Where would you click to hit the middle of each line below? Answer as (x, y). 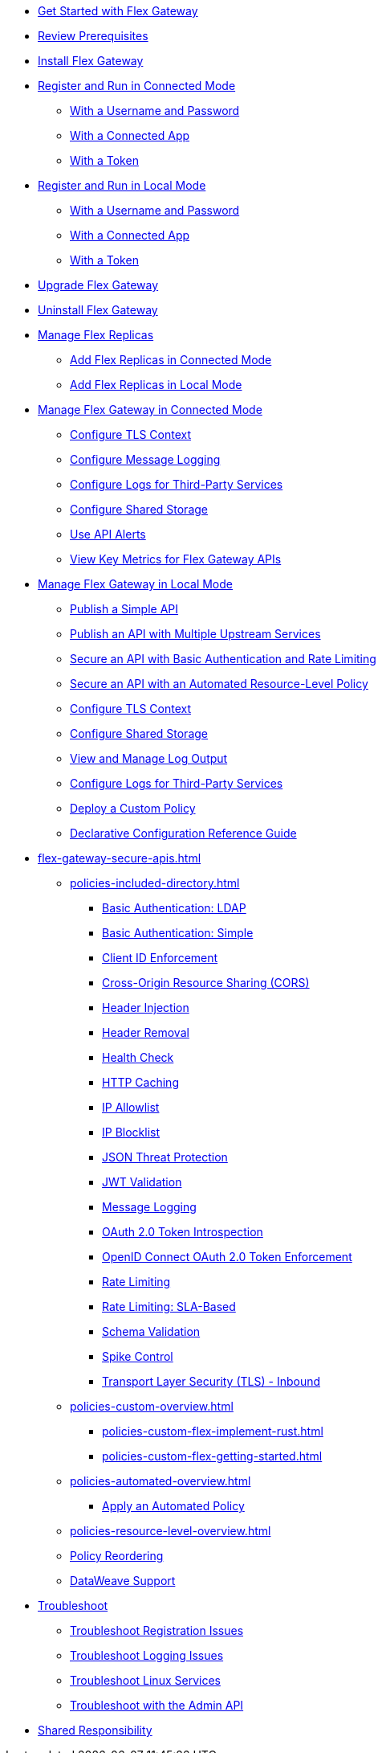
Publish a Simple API (124, 609)
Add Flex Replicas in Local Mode (156, 385)
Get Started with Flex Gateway (118, 11)
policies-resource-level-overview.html (171, 1531)
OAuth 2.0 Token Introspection (183, 1232)
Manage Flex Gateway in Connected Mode (150, 410)
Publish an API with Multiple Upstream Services (195, 634)
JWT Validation (142, 1182)
